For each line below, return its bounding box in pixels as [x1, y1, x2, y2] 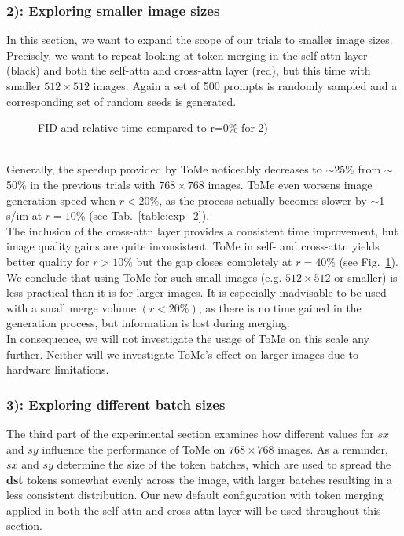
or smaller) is [334, 268, 398, 285]
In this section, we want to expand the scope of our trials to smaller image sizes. [6, 31, 393, 48]
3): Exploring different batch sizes [6, 394, 226, 414]
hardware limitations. [6, 361, 109, 377]
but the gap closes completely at [136, 253, 292, 269]
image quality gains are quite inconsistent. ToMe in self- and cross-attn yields [6, 238, 380, 254]
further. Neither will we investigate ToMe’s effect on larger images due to [6, 345, 358, 362]
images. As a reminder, [277, 440, 388, 457]
